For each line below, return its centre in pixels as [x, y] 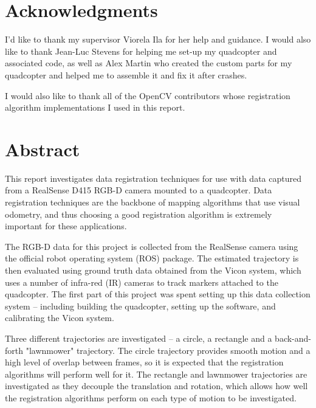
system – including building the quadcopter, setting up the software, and [140, 306]
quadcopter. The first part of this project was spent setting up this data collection [158, 294]
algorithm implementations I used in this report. [95, 107]
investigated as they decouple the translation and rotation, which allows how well [156, 386]
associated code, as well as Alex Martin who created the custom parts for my [149, 63]
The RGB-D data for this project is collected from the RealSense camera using [152, 246]
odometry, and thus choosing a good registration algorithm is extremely [139, 214]
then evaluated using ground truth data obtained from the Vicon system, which [153, 270]
